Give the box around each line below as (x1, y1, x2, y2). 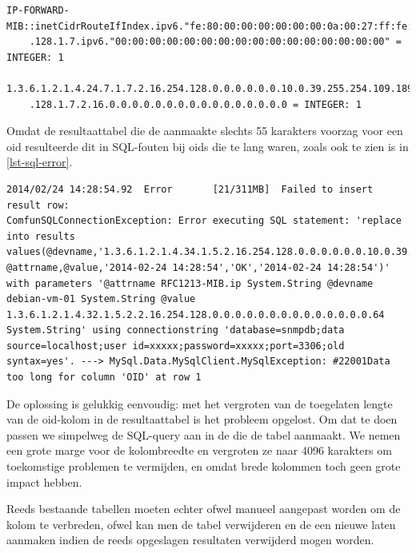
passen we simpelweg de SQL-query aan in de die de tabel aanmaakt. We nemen (6, 426, 401, 443)
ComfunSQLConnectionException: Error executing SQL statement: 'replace (6, 215, 402, 227)
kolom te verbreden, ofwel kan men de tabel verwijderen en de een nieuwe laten (6, 515, 396, 532)
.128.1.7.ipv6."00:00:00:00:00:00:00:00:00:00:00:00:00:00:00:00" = (29, 36, 402, 48)
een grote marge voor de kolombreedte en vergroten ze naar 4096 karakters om (6, 442, 392, 459)
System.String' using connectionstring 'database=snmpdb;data (6, 324, 345, 336)
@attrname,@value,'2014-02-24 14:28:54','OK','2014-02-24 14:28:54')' (6, 261, 390, 273)
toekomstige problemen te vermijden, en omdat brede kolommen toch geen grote (6, 458, 401, 475)
